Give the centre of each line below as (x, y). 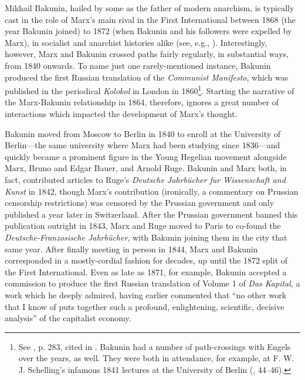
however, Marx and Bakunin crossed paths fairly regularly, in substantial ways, (147, 54)
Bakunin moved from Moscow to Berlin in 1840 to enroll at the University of (143, 133)
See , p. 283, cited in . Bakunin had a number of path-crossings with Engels (155, 346)
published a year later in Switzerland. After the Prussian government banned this (151, 214)
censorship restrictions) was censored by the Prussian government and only (140, 203)
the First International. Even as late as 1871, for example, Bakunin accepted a (146, 271)
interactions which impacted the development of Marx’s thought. (121, 114)
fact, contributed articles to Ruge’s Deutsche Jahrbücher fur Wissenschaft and (145, 179)
